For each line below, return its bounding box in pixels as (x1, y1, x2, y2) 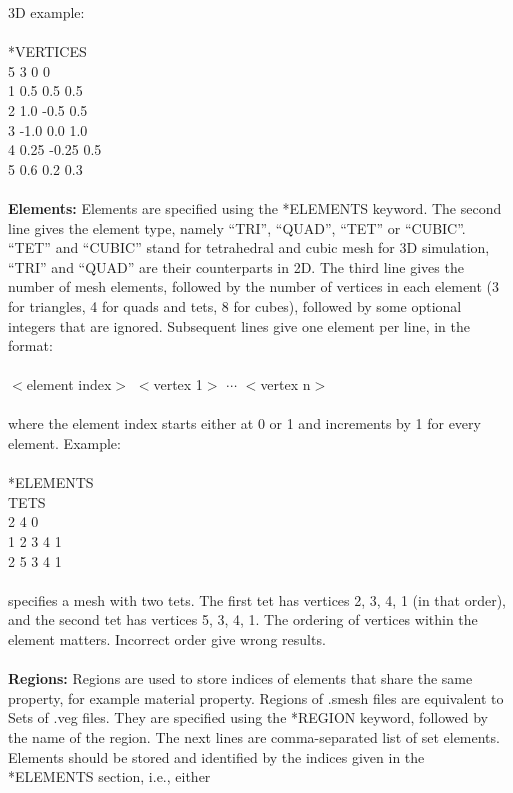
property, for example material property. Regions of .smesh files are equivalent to (8, 687, 504, 708)
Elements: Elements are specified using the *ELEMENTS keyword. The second (8, 197, 502, 218)
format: (8, 335, 53, 356)
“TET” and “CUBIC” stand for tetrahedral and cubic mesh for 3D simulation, (8, 237, 490, 258)
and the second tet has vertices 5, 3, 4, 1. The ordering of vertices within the (8, 609, 478, 630)
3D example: (8, 2, 85, 22)
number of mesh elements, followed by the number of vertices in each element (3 (8, 276, 500, 297)
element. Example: (8, 433, 121, 454)
